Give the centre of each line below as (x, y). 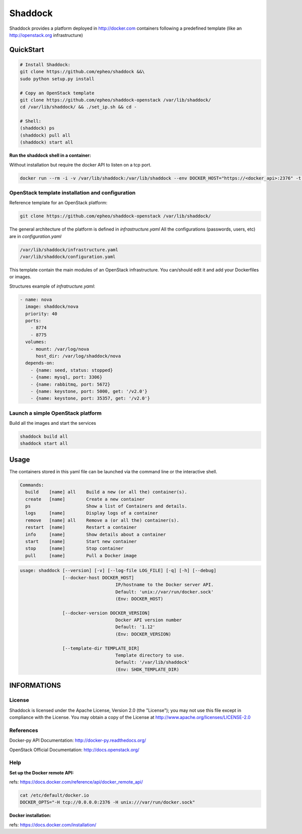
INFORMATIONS (35, 685)
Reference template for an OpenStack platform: (58, 203)
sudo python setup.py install (57, 79)
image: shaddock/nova (52, 307)
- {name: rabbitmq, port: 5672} (70, 384)
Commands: (32, 485)
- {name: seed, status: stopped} (72, 370)
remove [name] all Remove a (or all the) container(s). (102, 520)
